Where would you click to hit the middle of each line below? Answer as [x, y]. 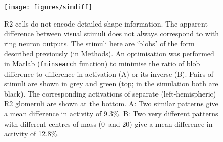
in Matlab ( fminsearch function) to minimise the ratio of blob [102, 64]
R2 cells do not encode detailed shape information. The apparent [106, 23]
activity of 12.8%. [32, 134]
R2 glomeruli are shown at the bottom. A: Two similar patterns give [111, 103]
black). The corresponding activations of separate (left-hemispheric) [110, 93]
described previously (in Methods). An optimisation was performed [109, 53]
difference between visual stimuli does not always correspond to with [112, 33]
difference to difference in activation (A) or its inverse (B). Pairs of [109, 73]
